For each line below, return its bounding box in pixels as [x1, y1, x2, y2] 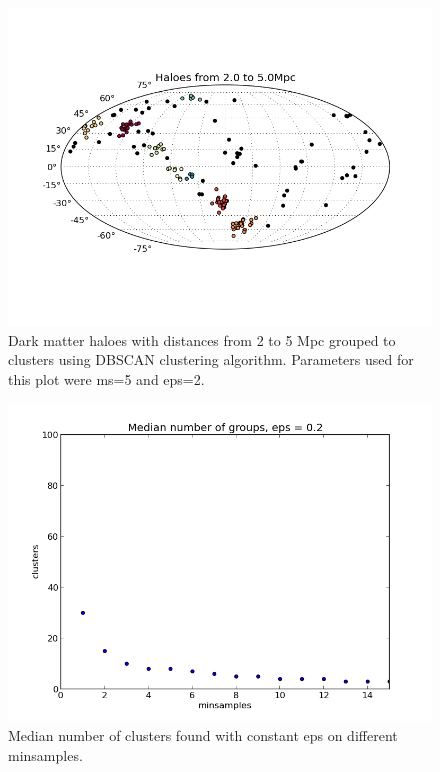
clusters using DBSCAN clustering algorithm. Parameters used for [8, 349, 414, 370]
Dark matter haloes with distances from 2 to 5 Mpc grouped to [8, 329, 396, 350]
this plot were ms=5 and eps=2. [8, 368, 205, 389]
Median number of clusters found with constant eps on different [8, 724, 398, 745]
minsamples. [8, 744, 83, 765]
